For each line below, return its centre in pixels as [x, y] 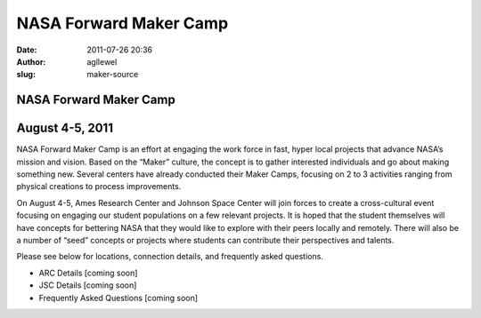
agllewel [102, 61]
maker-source [113, 75]
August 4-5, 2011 [65, 128]
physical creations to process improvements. [99, 187]
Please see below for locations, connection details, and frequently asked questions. [170, 257]
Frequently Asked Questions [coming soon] [118, 298]
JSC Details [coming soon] [88, 285]
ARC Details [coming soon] [88, 273]
